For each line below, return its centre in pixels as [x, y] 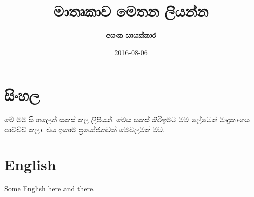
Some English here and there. [50, 188]
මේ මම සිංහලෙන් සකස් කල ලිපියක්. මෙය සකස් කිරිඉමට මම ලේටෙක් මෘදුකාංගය [127, 119]
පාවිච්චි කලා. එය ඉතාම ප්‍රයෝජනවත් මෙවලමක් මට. [84, 129]
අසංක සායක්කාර [131, 35]
